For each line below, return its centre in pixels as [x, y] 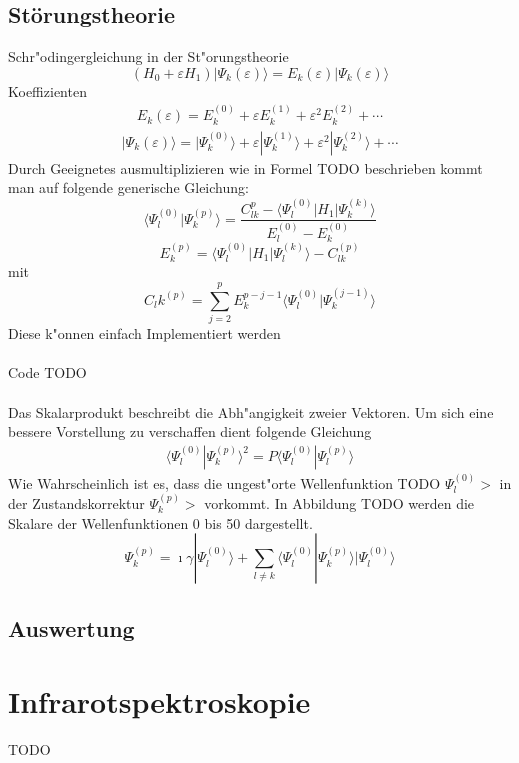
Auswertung [71, 627]
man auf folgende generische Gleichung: [128, 187]
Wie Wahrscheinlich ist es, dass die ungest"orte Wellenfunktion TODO [224, 482]
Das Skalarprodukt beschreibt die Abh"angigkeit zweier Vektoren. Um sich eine [251, 411]
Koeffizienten [47, 90]
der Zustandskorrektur [76, 502]
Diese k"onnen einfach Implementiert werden [144, 333]
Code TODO [47, 372]
